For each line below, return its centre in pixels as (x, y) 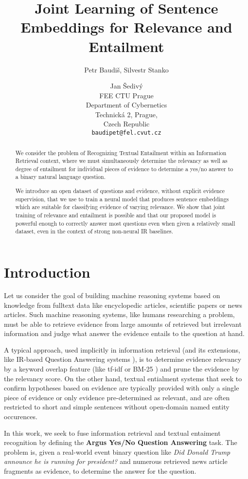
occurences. (21, 417)
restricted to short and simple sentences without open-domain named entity (117, 407)
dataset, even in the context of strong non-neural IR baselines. (94, 231)
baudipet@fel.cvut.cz (126, 133)
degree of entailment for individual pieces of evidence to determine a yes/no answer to (124, 169)
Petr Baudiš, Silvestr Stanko (126, 69)
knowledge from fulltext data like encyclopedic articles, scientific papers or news (123, 305)
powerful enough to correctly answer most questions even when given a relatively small (125, 223)
